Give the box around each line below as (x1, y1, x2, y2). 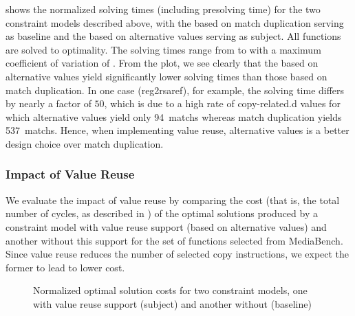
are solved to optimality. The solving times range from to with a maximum (6, 42, 321, 56)
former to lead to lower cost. (6, 260, 125, 274)
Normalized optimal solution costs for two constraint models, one (33, 283, 308, 297)
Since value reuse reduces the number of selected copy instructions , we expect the (6, 247, 349, 261)
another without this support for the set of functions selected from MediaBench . (6, 233, 343, 247)
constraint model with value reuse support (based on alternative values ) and (6, 219, 327, 234)
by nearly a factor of (6, 96, 92, 111)
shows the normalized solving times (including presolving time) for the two (6, 2, 321, 16)
